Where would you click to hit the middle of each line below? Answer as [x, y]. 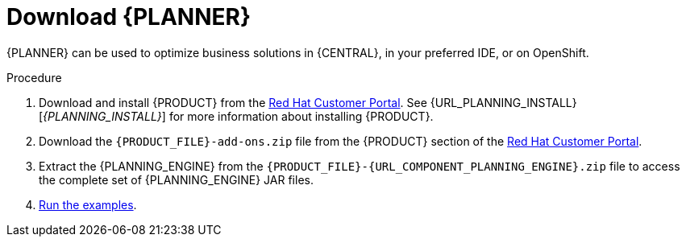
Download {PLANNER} [129, 17]
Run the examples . [88, 204]
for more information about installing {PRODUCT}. [301, 116]
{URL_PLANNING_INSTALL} [503, 102]
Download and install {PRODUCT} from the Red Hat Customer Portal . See [233, 102]
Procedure [34, 77]
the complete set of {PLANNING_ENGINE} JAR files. [176, 179]
